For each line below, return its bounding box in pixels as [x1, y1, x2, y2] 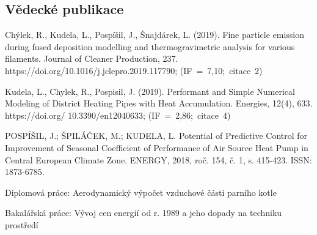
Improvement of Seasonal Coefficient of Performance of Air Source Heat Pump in [5, 141, 308, 154]
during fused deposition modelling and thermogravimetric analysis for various [5, 40, 295, 53]
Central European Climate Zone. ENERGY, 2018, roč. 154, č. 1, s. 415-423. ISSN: [5, 153, 312, 166]
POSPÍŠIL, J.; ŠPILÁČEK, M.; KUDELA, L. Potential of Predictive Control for [5, 129, 308, 142]
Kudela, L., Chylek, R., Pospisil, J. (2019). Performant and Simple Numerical [5, 84, 295, 97]
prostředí [5, 218, 38, 231]
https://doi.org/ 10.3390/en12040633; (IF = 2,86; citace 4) [5, 108, 231, 121]
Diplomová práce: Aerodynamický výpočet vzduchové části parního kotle [5, 185, 277, 198]
